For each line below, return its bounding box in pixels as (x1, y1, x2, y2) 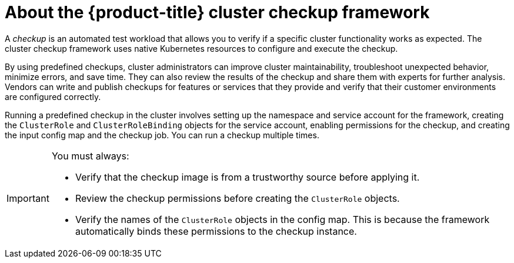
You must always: (51, 149, 129, 162)
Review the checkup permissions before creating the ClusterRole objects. (75, 192, 400, 204)
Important (6, 192, 49, 204)
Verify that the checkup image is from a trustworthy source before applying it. (75, 171, 420, 183)
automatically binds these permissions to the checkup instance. (75, 225, 357, 237)
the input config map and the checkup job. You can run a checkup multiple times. (5, 129, 319, 140)
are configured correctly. (5, 91, 101, 102)
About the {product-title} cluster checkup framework (5, 2, 430, 22)
